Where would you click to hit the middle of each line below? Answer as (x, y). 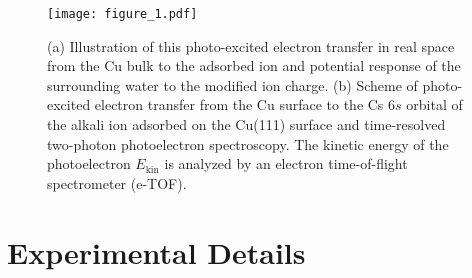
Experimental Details (156, 251)
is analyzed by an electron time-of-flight (286, 163)
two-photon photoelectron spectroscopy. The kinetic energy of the (248, 143)
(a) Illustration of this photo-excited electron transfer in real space (251, 45)
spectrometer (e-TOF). (117, 182)
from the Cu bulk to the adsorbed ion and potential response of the (254, 65)
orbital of (434, 104)
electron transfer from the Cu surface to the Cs (239, 104)
